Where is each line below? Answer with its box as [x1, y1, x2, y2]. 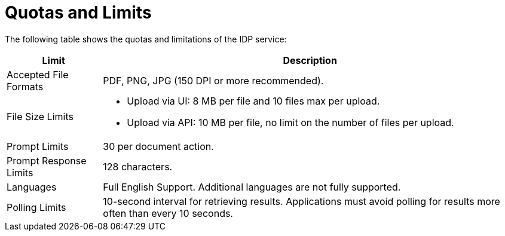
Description [283, 54, 337, 66]
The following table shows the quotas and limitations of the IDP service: [5, 33, 287, 44]
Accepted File [7, 68, 69, 81]
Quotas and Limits [5, 2, 152, 23]
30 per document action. [103, 140, 214, 152]
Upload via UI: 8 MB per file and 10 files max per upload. [127, 94, 380, 107]
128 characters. [103, 160, 173, 173]
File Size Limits [7, 110, 74, 122]
